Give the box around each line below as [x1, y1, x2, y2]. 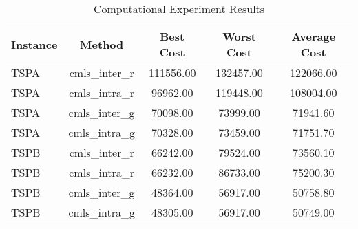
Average [291, 28, 336, 44]
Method [80, 36, 124, 52]
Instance [11, 36, 58, 52]
